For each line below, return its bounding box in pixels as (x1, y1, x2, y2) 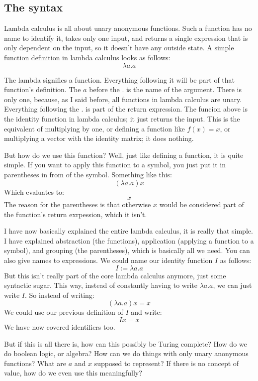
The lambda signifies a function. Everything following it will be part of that (4, 74, 235, 85)
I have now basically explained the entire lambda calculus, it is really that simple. (4, 226, 253, 236)
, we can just (213, 280, 252, 290)
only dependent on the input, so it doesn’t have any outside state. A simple (4, 42, 234, 53)
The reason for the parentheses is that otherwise (4, 199, 151, 210)
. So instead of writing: (24, 289, 94, 300)
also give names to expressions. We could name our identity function (4, 255, 213, 265)
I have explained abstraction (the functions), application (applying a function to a (4, 235, 254, 246)
